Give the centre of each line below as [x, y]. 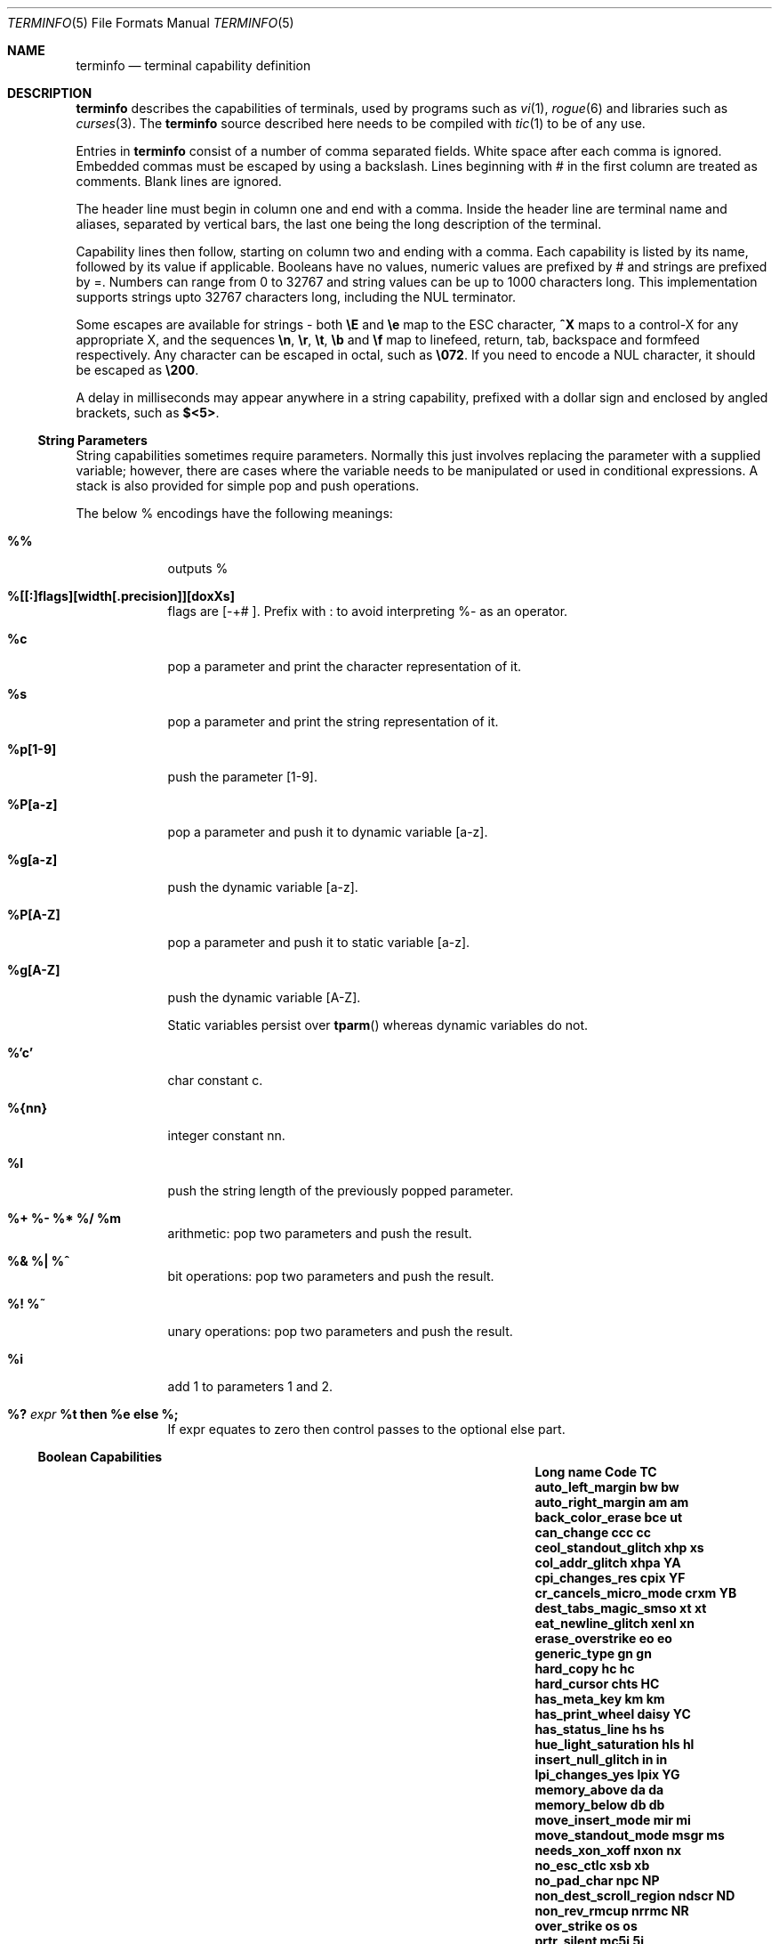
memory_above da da [599, 1790]
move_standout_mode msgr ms [630, 1835]
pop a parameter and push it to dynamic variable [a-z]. [328, 832]
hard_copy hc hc [585, 1669]
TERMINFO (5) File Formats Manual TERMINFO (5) [151, 23]
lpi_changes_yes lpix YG [607, 1774]
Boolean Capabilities [100, 1457]
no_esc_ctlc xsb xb [592, 1865]
